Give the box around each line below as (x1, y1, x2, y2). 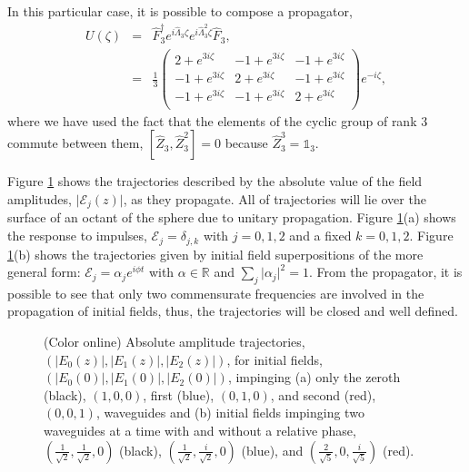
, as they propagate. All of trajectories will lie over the (123, 190, 426, 208)
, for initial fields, (226, 349, 323, 369)
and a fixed (289, 226, 352, 245)
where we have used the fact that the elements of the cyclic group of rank (7, 111, 417, 130)
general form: (7, 262, 81, 281)
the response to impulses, (7, 226, 147, 245)
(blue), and (241, 440, 304, 459)
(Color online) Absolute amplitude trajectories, (44, 332, 305, 351)
